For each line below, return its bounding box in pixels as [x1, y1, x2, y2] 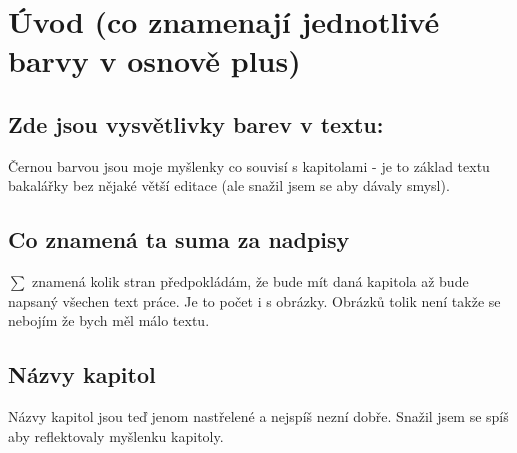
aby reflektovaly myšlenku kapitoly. [8, 425, 224, 446]
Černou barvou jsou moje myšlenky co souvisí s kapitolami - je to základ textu [8, 155, 490, 176]
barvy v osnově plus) [8, 40, 301, 81]
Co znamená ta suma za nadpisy [8, 224, 350, 255]
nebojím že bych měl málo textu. [8, 310, 210, 331]
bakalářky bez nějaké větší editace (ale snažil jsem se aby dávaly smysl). [8, 175, 450, 196]
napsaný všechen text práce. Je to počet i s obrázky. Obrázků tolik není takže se [8, 290, 501, 311]
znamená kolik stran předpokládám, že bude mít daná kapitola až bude [32, 271, 469, 292]
